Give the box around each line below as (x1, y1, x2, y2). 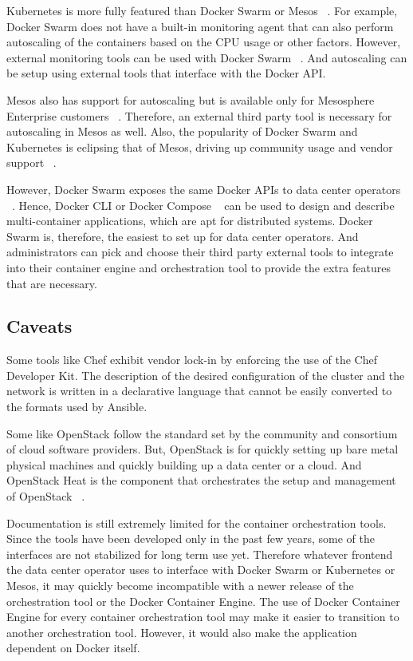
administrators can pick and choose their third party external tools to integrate (6, 243, 394, 260)
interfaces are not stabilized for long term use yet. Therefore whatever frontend (6, 545, 393, 562)
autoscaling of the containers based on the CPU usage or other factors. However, (6, 34, 401, 50)
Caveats (6, 314, 73, 338)
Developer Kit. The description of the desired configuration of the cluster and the (6, 366, 405, 383)
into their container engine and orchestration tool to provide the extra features (6, 259, 391, 275)
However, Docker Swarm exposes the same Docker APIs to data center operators (6, 180, 401, 197)
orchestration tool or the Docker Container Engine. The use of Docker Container (6, 592, 400, 609)
